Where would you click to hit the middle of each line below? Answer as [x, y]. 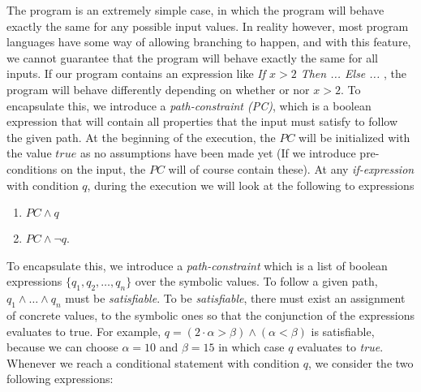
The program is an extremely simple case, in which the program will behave [195, 10]
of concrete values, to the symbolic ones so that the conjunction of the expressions [211, 314]
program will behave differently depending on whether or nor [158, 89]
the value [29, 153]
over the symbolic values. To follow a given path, [256, 281]
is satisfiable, [343, 331]
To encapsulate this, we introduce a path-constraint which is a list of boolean [197, 265]
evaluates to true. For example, [84, 331]
